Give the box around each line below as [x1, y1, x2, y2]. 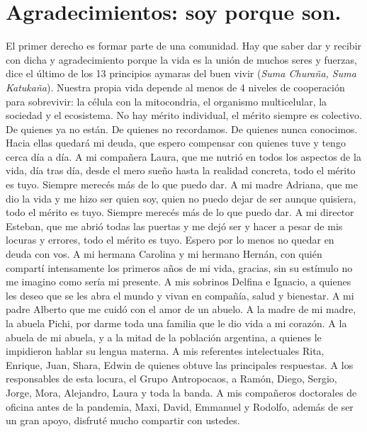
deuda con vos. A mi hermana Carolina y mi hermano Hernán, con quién [6, 246, 322, 261]
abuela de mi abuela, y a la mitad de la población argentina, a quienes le [6, 329, 322, 344]
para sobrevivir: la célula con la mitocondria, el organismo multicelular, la [6, 93, 327, 108]
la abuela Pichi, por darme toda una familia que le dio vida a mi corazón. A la [6, 316, 347, 330]
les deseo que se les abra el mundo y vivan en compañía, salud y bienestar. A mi [6, 288, 354, 302]
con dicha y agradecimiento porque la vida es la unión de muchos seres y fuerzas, [6, 52, 357, 67]
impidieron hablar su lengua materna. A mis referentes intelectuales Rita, [6, 343, 324, 358]
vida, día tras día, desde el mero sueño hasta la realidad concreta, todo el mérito [6, 163, 356, 178]
